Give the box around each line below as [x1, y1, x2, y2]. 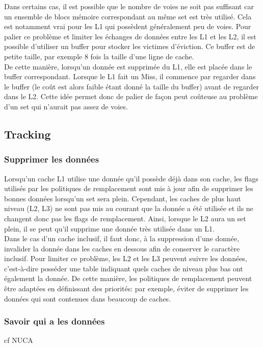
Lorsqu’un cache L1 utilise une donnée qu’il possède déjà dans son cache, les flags [4, 173, 258, 183]
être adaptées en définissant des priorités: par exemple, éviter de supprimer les [4, 283, 249, 294]
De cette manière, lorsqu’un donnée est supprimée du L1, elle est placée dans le [4, 61, 252, 72]
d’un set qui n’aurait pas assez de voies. [4, 101, 128, 111]
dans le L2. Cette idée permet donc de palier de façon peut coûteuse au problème [4, 91, 258, 102]
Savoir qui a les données [4, 315, 105, 328]
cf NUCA [4, 335, 33, 345]
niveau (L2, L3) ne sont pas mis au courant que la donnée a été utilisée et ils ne [4, 203, 253, 214]
